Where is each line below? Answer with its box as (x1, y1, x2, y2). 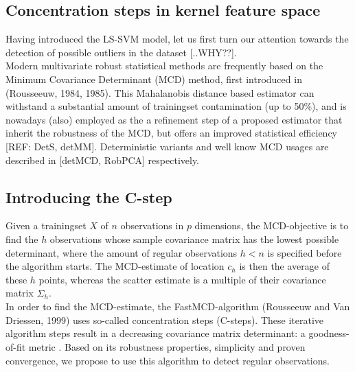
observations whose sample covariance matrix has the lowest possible (49, 231, 339, 246)
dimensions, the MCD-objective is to (194, 218, 349, 233)
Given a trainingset (5, 218, 87, 233)
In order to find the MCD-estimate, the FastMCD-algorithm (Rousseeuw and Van (5, 299, 350, 314)
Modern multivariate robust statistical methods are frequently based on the (5, 58, 323, 73)
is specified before (267, 245, 342, 259)
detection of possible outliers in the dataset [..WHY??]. (5, 45, 237, 59)
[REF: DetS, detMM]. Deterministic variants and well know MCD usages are (5, 139, 329, 153)
